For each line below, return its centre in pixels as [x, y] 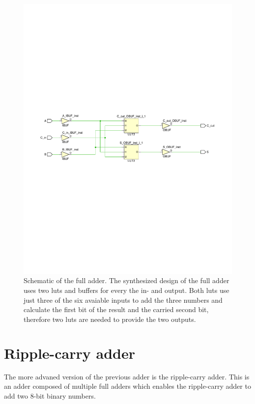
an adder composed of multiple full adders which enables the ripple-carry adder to [127, 386]
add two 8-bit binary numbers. [50, 395]
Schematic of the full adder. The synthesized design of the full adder [127, 280]
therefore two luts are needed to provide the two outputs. [110, 319]
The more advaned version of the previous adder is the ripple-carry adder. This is [127, 376]
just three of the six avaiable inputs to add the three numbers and [123, 300]
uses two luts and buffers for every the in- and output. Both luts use [127, 290]
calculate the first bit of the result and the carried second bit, [116, 309]
